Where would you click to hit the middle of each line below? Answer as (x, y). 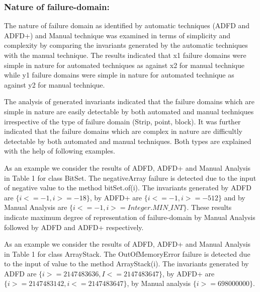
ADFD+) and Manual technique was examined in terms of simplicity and (117, 35)
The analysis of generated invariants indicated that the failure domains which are (129, 101)
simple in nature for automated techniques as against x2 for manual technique (124, 65)
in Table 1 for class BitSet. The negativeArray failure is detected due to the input (130, 177)
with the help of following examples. (60, 151)
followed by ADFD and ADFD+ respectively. (74, 227)
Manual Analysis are (36, 207)
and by (235, 197)
